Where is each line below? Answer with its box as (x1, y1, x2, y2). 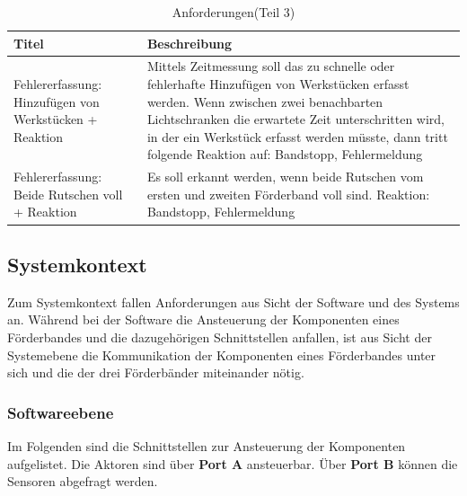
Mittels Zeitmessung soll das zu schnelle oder (146, 57, 395, 75)
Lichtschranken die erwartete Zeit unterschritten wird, (146, 110, 445, 128)
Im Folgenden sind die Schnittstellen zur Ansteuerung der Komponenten (7, 436, 406, 455)
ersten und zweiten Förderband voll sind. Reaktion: (146, 184, 430, 203)
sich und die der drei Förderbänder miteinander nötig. (7, 363, 304, 382)
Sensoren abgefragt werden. (7, 472, 158, 491)
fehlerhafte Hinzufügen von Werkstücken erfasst (146, 75, 410, 93)
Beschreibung (146, 33, 233, 52)
